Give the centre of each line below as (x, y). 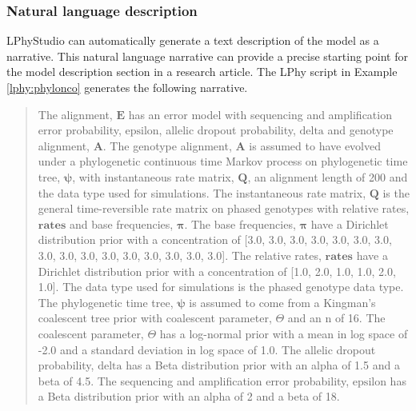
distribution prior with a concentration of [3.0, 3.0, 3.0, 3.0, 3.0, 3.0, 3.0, (215, 239)
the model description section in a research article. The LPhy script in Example (202, 72)
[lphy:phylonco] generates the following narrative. (127, 87)
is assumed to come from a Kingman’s (282, 302)
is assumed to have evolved (315, 145)
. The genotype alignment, (167, 145)
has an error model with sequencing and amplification (260, 114)
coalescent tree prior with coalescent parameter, (155, 318)
